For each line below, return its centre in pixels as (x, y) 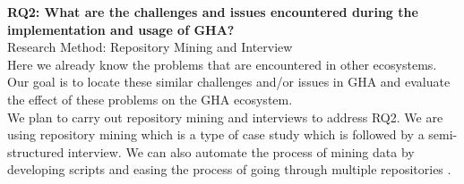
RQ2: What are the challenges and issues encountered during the (213, 12)
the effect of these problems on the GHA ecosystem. (150, 99)
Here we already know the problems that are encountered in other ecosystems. (222, 64)
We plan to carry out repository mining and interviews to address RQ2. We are (225, 117)
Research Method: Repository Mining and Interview (150, 47)
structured (36, 151)
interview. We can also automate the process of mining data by (241, 151)
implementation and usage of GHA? (121, 29)
